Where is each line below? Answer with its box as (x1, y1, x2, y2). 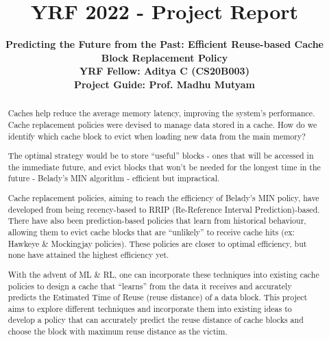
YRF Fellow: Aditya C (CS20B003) (80, 64, 249, 78)
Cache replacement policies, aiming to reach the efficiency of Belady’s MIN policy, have (8, 192, 319, 204)
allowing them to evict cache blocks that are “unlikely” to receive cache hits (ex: (8, 226, 295, 237)
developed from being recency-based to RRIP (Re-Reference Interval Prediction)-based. (8, 203, 320, 215)
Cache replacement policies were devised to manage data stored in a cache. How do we (8, 118, 317, 130)
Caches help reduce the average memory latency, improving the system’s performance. (8, 107, 315, 119)
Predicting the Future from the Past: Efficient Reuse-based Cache (5, 37, 324, 51)
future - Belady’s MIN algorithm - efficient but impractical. (8, 172, 220, 184)
